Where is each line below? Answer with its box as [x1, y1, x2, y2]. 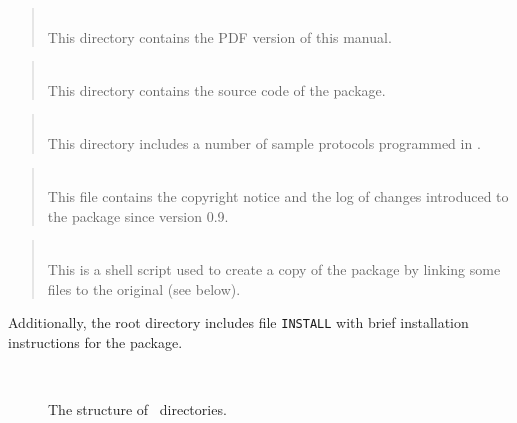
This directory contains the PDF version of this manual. [47, 26, 392, 47]
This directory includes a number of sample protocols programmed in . [47, 132, 481, 153]
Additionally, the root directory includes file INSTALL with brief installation [8, 312, 469, 333]
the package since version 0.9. [47, 205, 229, 226]
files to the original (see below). [47, 278, 241, 299]
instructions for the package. [8, 331, 183, 352]
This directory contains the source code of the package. [47, 79, 386, 100]
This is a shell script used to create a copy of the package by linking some [47, 258, 501, 279]
